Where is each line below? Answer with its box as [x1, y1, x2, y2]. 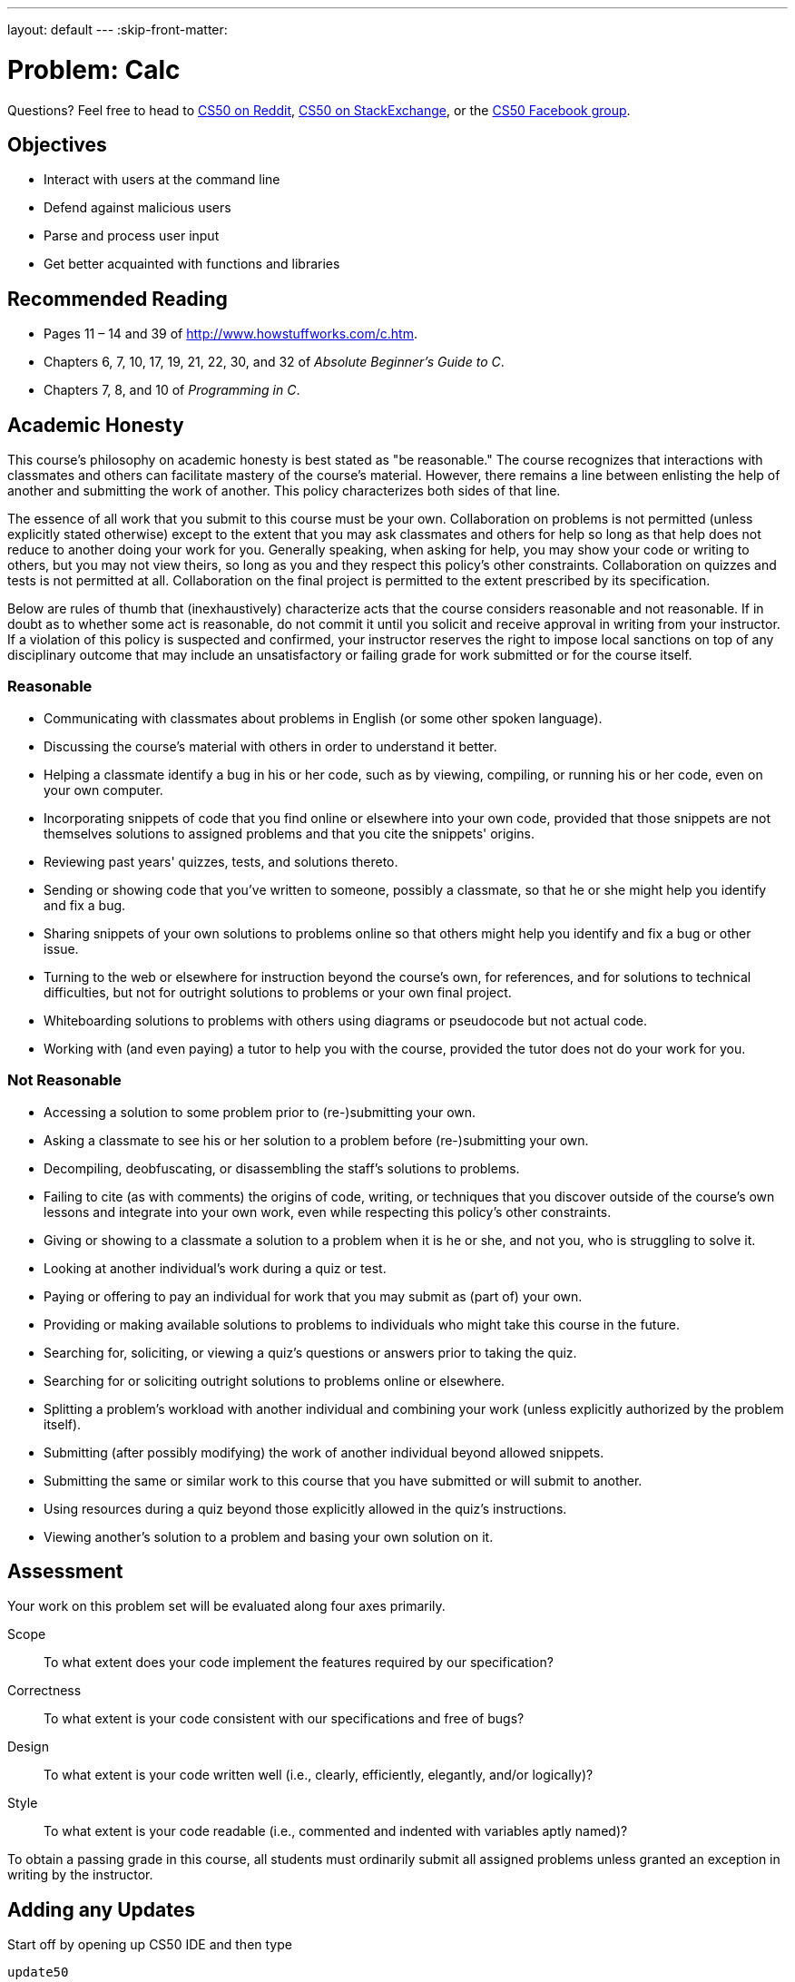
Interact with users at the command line [44, 172, 280, 188]
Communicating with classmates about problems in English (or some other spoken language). [44, 710, 603, 726]
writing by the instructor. [7, 1867, 153, 1883]
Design [7, 1739, 49, 1755]
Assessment [7, 1559, 123, 1583]
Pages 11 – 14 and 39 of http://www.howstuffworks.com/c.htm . [44, 326, 417, 342]
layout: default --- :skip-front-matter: [7, 22, 228, 37]
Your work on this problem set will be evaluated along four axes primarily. [7, 1598, 446, 1614]
